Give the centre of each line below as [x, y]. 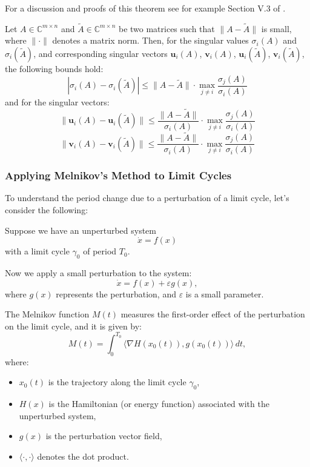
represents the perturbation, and [116, 293]
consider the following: [47, 210]
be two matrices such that [167, 28]
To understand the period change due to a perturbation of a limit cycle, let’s [147, 198]
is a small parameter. [225, 293]
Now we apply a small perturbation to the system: [98, 273]
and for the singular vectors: [57, 102]
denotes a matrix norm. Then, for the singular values [150, 40]
